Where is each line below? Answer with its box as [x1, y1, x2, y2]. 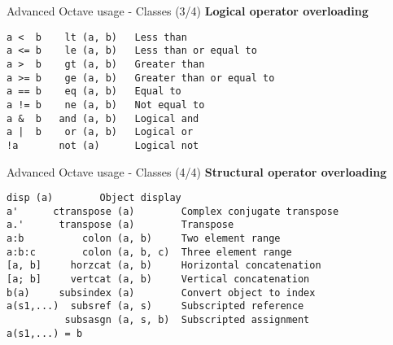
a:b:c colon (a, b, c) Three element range [7, 246, 292, 258]
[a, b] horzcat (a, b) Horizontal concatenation [7, 260, 321, 272]
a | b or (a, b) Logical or [7, 126, 194, 138]
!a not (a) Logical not [7, 139, 199, 151]
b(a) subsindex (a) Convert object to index [7, 286, 316, 299]
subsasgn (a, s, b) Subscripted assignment [64, 314, 310, 325]
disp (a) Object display [7, 192, 181, 204]
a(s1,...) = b [7, 327, 83, 339]
